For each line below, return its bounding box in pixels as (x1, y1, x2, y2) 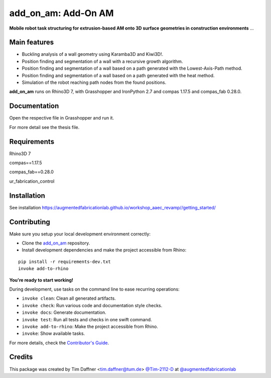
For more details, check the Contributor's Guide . (9, 339, 109, 346)
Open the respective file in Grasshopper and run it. (9, 115, 114, 121)
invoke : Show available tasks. (22, 330, 85, 336)
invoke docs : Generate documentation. (22, 309, 106, 316)
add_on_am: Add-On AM (9, 8, 114, 19)
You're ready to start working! (9, 277, 74, 283)
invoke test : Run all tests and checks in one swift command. (22, 316, 153, 322)
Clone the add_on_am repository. (22, 240, 90, 246)
